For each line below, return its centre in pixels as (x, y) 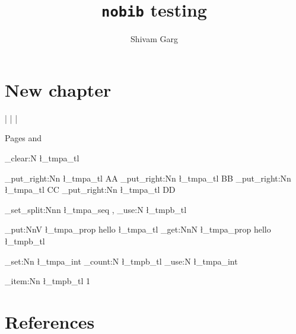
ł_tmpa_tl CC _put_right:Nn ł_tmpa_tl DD (90, 190)
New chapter (58, 89)
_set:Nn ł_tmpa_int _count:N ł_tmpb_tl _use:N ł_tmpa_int (121, 261)
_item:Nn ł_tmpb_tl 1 (47, 281)
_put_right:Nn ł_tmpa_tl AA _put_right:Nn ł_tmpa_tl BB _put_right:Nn (148, 178)
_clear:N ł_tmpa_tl (42, 158)
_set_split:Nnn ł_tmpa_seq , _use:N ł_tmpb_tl (96, 209)
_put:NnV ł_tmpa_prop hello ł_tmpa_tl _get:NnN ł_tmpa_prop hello (138, 229)
